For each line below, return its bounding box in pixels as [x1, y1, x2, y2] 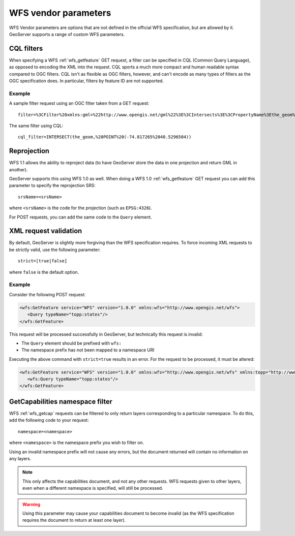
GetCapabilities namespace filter [9, 397, 113, 406]
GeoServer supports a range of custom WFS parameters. [9, 31, 125, 37]
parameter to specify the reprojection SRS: [9, 183, 96, 189]
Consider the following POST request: [9, 291, 86, 297]
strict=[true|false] [18, 258, 67, 264]
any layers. [9, 455, 31, 461]
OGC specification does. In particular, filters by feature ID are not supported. [9, 78, 164, 84]
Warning [22, 501, 40, 507]
